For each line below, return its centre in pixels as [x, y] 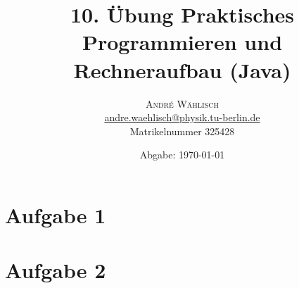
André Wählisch [182, 103]
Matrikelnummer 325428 [182, 131]
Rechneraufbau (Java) [182, 69]
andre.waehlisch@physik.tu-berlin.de [182, 117]
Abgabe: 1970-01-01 [182, 155]
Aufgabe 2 [56, 270]
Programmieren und [182, 42]
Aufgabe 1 [56, 214]
